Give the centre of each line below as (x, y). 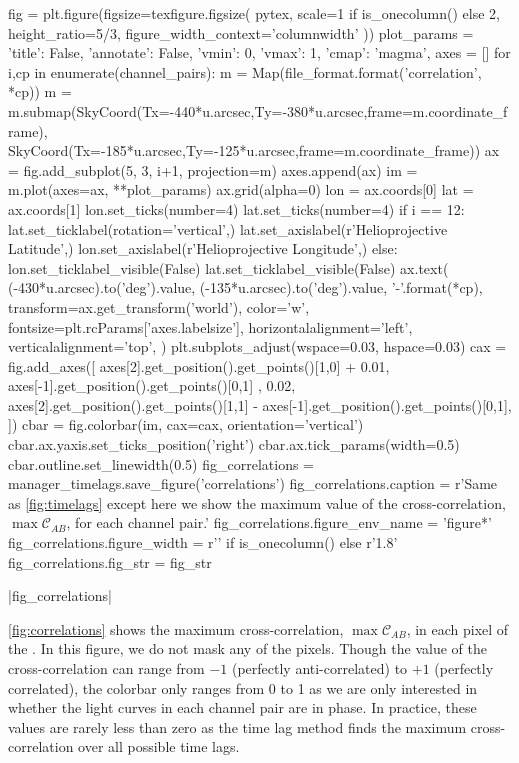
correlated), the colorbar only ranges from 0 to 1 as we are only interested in (243, 687)
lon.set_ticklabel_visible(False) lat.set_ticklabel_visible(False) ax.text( (228, 267)
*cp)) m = (40, 91)
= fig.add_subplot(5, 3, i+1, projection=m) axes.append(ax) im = (213, 169)
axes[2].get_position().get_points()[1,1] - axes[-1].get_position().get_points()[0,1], (260, 404)
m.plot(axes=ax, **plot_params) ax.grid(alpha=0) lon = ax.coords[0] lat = (241, 189)
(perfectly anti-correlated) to (319, 668)
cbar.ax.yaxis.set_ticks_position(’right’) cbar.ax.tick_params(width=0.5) (234, 444)
